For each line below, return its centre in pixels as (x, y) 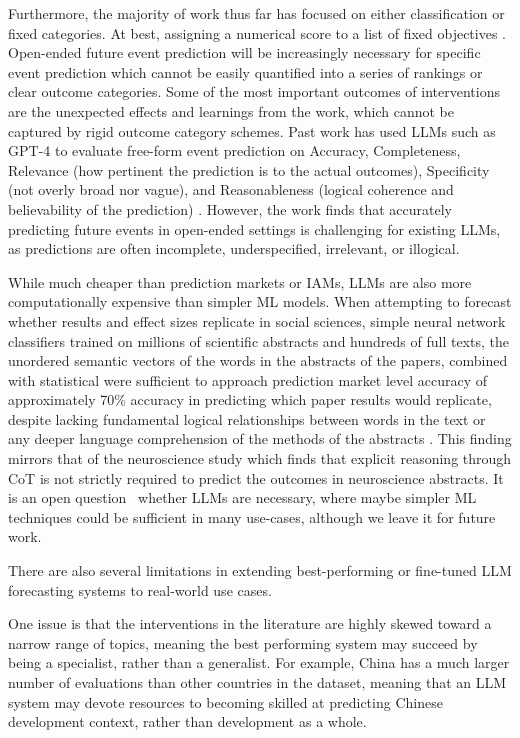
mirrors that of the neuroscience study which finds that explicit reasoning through (260, 458)
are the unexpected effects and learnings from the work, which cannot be (231, 110)
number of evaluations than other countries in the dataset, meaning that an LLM (257, 682)
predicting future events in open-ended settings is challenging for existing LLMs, (254, 228)
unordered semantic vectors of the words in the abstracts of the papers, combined (258, 360)
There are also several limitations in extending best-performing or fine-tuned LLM (260, 570)
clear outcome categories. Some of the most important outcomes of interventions (254, 91)
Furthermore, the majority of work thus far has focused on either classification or (256, 13)
